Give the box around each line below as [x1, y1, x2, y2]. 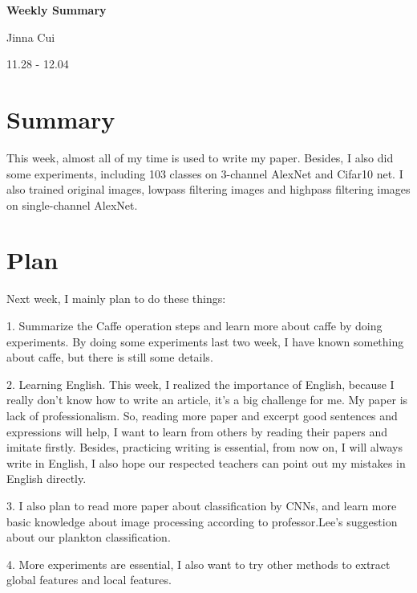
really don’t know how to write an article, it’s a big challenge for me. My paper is [6, 391, 408, 408]
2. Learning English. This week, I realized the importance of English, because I [6, 375, 395, 392]
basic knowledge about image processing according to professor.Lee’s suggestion [6, 513, 398, 530]
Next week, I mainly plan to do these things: [6, 290, 226, 307]
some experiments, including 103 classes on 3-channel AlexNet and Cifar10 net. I [6, 165, 403, 182]
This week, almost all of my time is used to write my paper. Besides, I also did [6, 149, 394, 166]
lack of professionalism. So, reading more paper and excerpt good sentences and [6, 407, 398, 423]
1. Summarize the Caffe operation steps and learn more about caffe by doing [6, 317, 383, 333]
